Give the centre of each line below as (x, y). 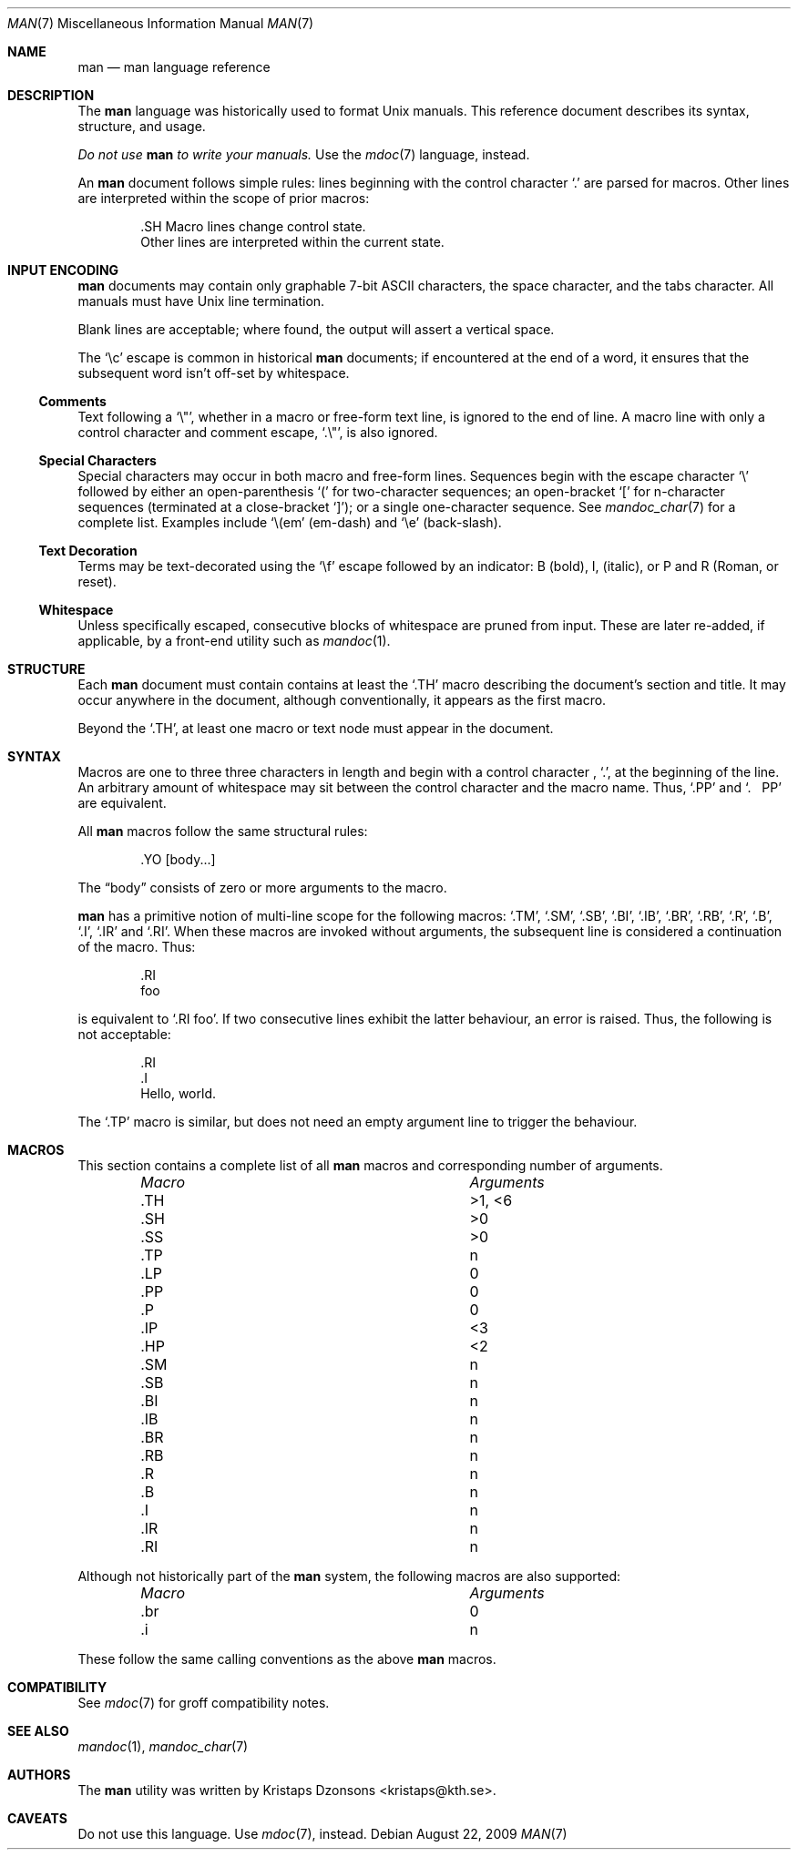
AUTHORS (39, 1775)
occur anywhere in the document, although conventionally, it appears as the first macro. (342, 700)
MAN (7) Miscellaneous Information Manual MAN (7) (161, 23)
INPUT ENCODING (63, 270)
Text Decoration (88, 551)
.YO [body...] (178, 859)
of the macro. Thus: (137, 947)
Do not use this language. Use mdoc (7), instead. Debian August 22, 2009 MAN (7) (322, 1834)
